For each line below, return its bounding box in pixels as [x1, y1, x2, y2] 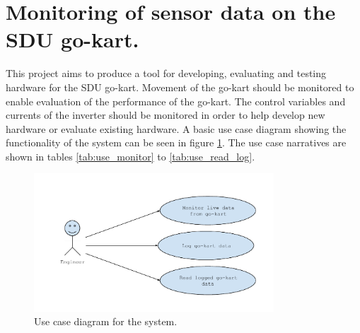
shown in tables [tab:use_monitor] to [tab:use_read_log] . [6, 148, 255, 163]
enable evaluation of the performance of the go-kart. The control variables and [6, 93, 346, 108]
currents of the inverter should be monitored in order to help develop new [6, 107, 325, 122]
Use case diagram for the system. [34, 314, 178, 329]
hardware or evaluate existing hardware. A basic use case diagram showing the [6, 121, 347, 136]
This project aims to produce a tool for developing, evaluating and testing [6, 66, 327, 81]
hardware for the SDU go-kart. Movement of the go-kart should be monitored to [6, 79, 354, 94]
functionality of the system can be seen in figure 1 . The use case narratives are [6, 135, 347, 150]
